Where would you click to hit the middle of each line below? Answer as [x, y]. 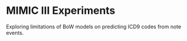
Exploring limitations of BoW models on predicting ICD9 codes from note [94, 27]
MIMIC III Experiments [61, 11]
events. [15, 32]
